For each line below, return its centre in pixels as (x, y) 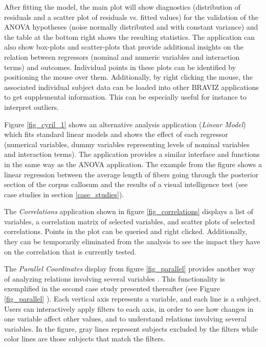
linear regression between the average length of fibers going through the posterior (131, 174)
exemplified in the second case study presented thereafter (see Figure (112, 288)
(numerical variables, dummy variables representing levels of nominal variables (127, 144)
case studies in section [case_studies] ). (64, 194)
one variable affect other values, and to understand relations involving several (125, 319)
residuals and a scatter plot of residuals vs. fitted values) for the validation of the (131, 17)
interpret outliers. (32, 107)
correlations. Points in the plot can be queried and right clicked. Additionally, (126, 231)
